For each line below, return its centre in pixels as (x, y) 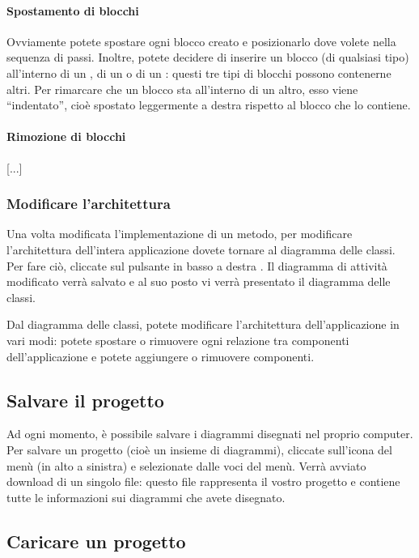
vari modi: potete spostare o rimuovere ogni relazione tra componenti (178, 340)
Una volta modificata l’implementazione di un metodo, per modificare (180, 234)
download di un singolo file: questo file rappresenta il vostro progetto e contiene (203, 481)
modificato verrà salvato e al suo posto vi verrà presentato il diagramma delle (199, 281)
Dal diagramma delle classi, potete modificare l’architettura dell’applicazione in (203, 324)
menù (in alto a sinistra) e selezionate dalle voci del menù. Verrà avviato (186, 465)
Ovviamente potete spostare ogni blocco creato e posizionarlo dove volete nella (201, 41)
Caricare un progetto (96, 541)
